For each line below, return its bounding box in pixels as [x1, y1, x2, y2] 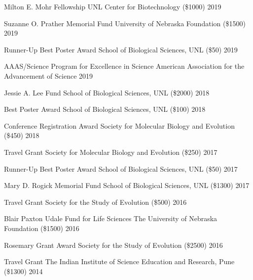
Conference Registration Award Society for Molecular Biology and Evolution [4, 120, 235, 131]
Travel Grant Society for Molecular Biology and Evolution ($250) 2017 [4, 146, 217, 157]
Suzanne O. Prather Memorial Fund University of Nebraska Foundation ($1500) [4, 18, 246, 28]
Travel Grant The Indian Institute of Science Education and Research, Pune [4, 256, 235, 267]
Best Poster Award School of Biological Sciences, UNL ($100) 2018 [4, 104, 206, 114]
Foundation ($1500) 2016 [4, 223, 79, 233]
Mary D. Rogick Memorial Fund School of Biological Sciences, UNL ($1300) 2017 [4, 180, 250, 190]
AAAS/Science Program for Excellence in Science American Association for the [4, 61, 245, 71]
